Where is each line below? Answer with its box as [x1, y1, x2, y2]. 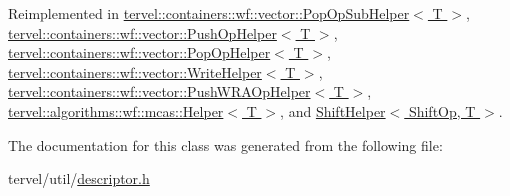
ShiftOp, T [408, 100, 476, 121]
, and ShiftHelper [280, 100, 386, 121]
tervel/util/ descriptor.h [8, 168, 150, 189]
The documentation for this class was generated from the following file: [8, 134, 443, 155]
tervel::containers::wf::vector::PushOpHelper [8, 22, 277, 43]
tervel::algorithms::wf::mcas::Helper [8, 100, 224, 121]
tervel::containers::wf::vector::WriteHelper [8, 61, 262, 82]
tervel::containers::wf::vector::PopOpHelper [8, 42, 271, 63]
